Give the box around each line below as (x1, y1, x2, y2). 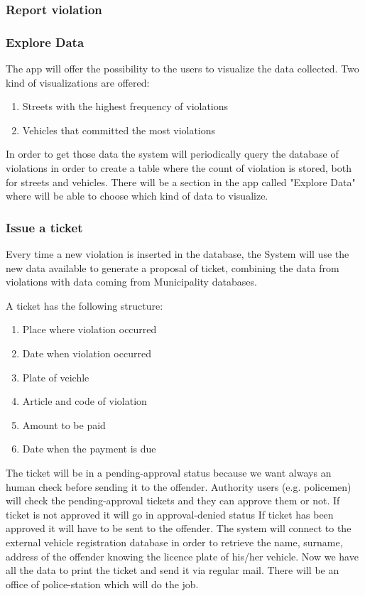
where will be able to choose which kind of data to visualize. (6, 188, 268, 203)
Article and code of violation (22, 394, 147, 408)
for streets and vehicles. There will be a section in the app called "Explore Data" (6, 174, 356, 189)
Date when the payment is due (22, 441, 156, 456)
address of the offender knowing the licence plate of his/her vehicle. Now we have (6, 548, 359, 563)
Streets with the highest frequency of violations (22, 99, 229, 114)
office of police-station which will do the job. (6, 576, 199, 591)
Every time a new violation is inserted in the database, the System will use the (6, 246, 349, 261)
